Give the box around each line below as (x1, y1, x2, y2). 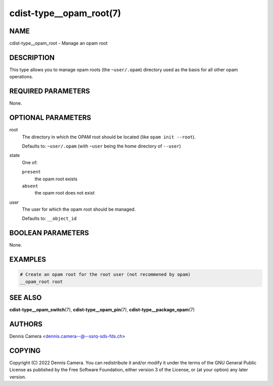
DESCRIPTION (9, 53, 55, 62)
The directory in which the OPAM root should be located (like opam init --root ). (22, 134, 196, 140)
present (22, 169, 41, 175)
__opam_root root (20, 278, 63, 284)
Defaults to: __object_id (22, 215, 77, 222)
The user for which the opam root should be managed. (22, 206, 136, 212)
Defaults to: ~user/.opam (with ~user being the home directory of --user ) (22, 143, 181, 149)
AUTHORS (9, 320, 43, 328)
